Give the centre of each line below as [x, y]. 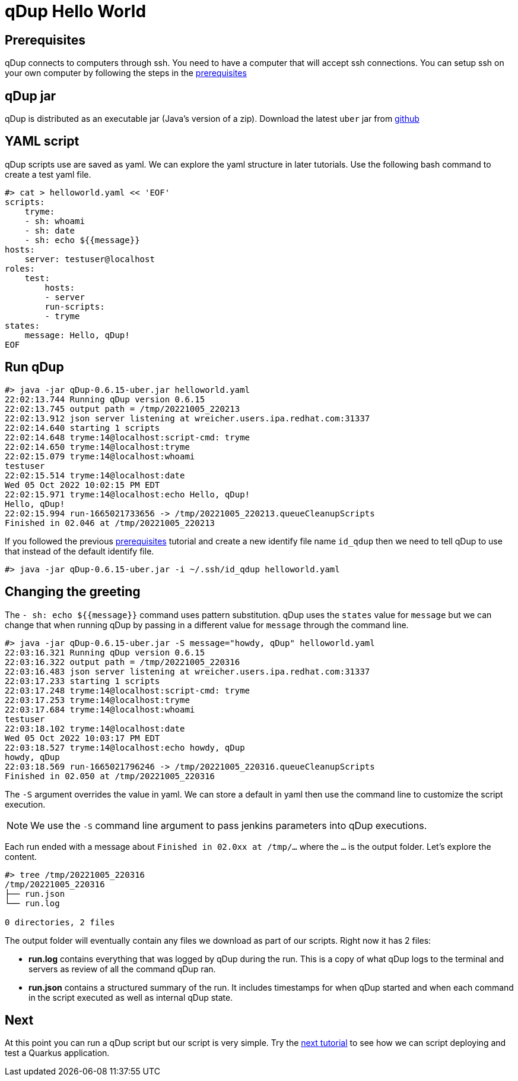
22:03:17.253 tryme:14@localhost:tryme [97, 700]
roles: [20, 268]
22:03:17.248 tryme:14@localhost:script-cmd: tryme [128, 690]
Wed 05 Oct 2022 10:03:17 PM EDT [82, 738]
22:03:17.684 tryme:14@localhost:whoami [100, 709]
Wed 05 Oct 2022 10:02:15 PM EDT [82, 485]
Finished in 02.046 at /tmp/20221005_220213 [110, 523]
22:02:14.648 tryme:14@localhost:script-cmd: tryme [128, 437]
